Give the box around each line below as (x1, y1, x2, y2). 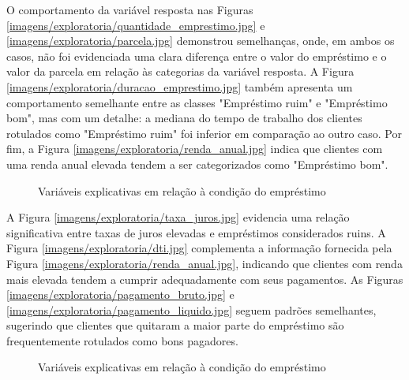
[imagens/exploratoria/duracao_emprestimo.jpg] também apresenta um (6, 78, 353, 95)
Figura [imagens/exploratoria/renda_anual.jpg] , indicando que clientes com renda (6, 255, 403, 271)
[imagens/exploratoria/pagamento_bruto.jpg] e (6, 286, 235, 303)
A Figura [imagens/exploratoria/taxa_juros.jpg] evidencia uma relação (6, 209, 350, 225)
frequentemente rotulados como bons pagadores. (6, 332, 238, 348)
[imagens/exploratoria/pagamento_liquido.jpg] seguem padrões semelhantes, (6, 301, 377, 318)
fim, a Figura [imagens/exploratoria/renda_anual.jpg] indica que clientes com (6, 140, 383, 157)
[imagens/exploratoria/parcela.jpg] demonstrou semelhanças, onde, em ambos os (6, 32, 395, 49)
